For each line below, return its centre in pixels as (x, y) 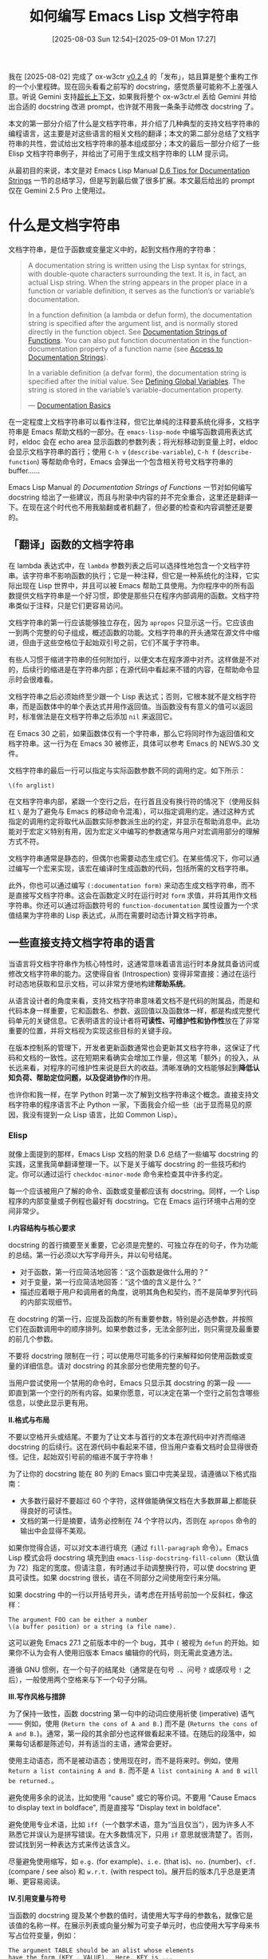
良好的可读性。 (51, 1511)
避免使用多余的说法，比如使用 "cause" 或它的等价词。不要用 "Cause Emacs (132, 1797)
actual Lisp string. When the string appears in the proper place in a (138, 282)
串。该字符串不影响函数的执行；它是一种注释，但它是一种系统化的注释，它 (130, 575)
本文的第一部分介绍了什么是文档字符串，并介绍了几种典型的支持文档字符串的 (134, 123)
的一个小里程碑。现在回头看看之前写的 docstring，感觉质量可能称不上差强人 (133, 86)
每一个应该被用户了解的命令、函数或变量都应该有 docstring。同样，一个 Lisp (134, 1191)
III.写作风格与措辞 (37, 1696)
